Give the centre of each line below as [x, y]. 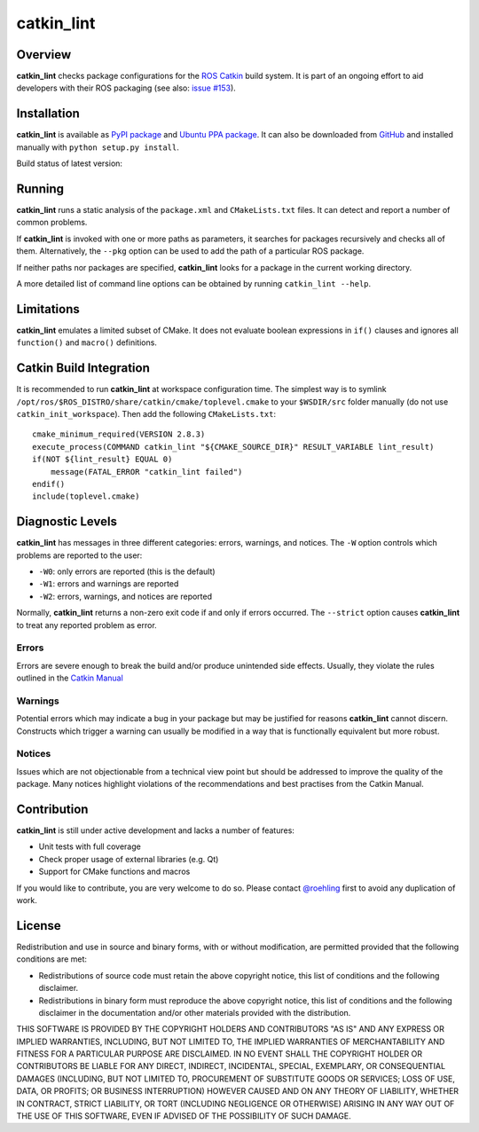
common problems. [52, 223]
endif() [49, 484]
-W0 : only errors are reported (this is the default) [127, 571]
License [39, 926]
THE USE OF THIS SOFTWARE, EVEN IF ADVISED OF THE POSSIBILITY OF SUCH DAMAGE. [184, 1116]
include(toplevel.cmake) [86, 496]
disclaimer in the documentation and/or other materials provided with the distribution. [195, 1012]
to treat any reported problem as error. [86, 625]
